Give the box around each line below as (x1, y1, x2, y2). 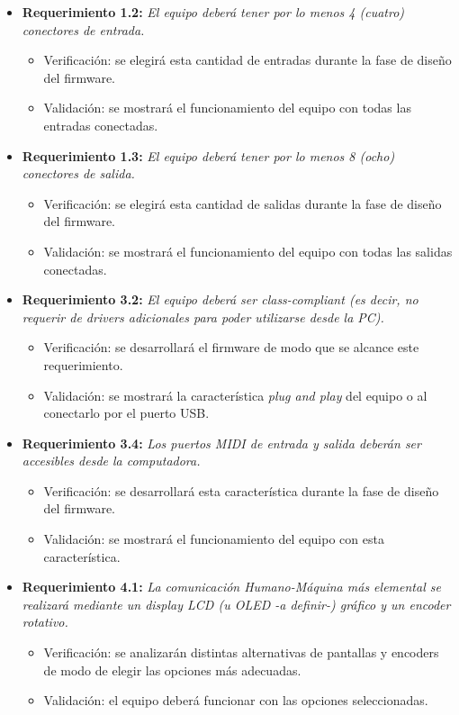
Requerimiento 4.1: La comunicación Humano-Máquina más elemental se (22, 577, 441, 596)
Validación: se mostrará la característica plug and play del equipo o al (43, 385, 427, 404)
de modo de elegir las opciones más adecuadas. (43, 660, 301, 679)
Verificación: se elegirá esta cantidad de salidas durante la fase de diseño (43, 194, 442, 213)
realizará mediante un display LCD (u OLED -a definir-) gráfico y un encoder (22, 594, 451, 613)
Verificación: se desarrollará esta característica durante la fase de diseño (43, 481, 439, 500)
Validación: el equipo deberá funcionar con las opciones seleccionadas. (43, 691, 428, 710)
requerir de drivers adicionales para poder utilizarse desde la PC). (22, 307, 384, 326)
